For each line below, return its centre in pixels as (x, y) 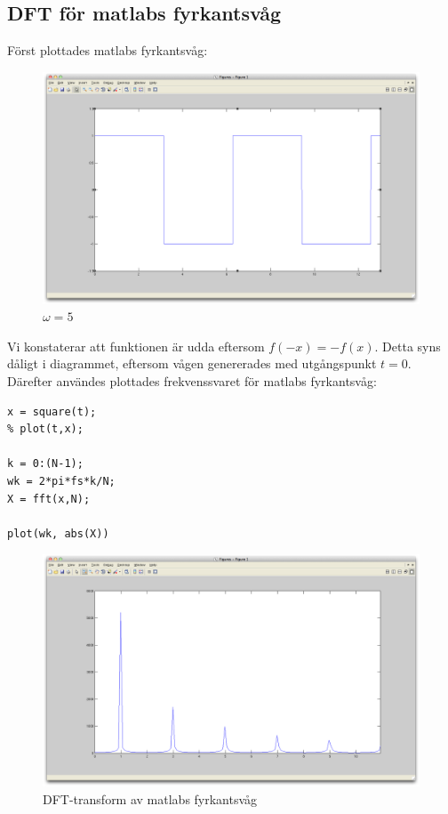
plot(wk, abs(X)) (58, 533)
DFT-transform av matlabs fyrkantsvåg (150, 798)
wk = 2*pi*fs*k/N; (61, 481)
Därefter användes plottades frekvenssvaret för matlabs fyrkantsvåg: (192, 381)
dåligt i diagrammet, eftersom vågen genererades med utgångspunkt (192, 363)
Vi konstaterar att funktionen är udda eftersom (136, 346)
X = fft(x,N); (49, 499)
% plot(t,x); (45, 429)
